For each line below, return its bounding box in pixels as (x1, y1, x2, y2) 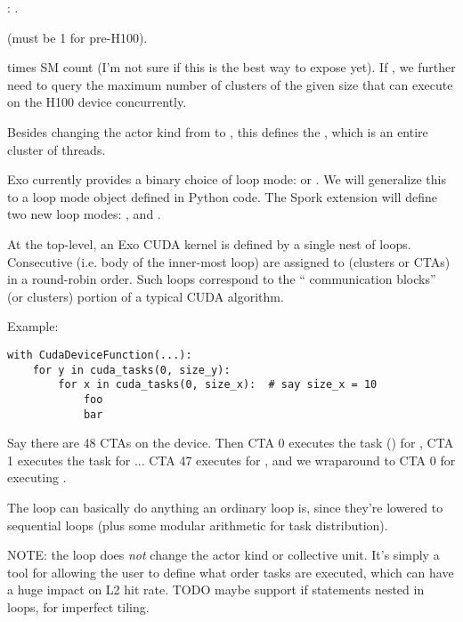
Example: (7, 317, 59, 335)
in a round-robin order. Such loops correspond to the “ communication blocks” (7, 270, 436, 288)
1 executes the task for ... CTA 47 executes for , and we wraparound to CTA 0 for (7, 450, 456, 469)
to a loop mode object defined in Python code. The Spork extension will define (7, 187, 437, 206)
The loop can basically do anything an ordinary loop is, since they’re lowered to (7, 497, 443, 516)
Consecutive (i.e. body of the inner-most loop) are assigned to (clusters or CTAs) (7, 252, 451, 271)
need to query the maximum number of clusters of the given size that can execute (7, 75, 453, 93)
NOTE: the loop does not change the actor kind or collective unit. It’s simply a (7, 545, 440, 564)
